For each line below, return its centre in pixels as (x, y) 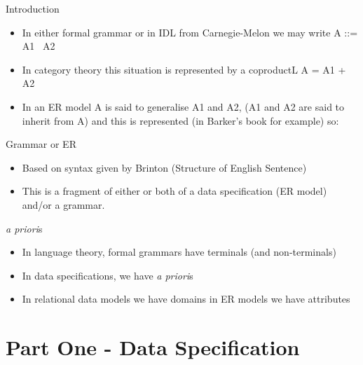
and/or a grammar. (63, 204)
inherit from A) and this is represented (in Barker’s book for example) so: (180, 120)
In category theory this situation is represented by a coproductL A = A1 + (184, 69)
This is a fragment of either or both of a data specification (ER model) (174, 191)
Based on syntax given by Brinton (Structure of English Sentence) (164, 167)
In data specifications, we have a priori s (108, 275)
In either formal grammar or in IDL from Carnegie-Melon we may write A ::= (190, 32)
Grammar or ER (41, 144)
